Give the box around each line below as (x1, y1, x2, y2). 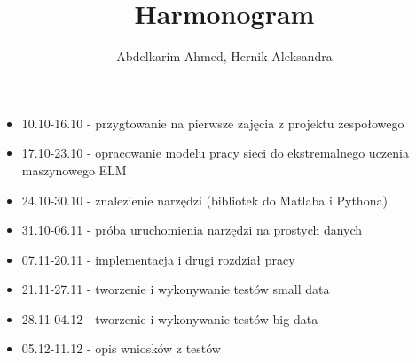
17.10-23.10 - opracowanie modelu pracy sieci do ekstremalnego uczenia (21, 143, 409, 162)
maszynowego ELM (21, 160, 127, 179)
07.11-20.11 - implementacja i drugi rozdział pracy (21, 250, 295, 268)
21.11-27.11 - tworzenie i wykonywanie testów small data (21, 280, 330, 298)
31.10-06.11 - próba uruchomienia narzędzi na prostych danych (21, 220, 363, 239)
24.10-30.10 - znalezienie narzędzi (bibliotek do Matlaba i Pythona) (21, 190, 388, 209)
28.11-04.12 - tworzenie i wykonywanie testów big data (21, 309, 318, 328)
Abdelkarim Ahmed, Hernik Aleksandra (116, 47, 333, 66)
